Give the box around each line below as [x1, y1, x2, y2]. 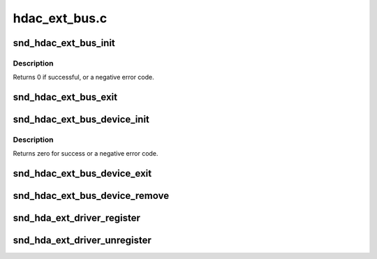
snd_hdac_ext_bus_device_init [13, 114, 150, 126]
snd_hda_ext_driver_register [13, 212, 141, 224]
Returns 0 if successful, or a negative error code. [13, 73, 155, 82]
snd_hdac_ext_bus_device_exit [13, 168, 152, 179]
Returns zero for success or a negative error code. [13, 149, 158, 158]
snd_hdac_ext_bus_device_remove [13, 190, 170, 202]
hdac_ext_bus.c [13, 10, 108, 26]
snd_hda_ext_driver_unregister [13, 235, 151, 246]
